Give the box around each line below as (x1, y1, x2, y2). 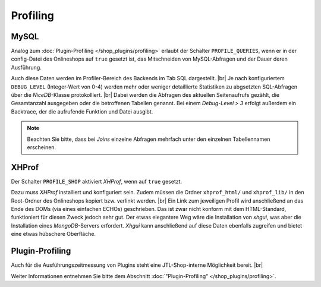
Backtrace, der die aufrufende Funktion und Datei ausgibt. (11, 108, 153, 115)
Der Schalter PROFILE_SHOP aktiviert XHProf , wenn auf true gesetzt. (11, 178, 182, 185)
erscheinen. (27, 143, 56, 151)
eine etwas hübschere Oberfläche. (11, 231, 96, 238)
